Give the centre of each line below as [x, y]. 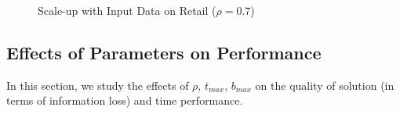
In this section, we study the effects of [98, 85]
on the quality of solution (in [325, 85]
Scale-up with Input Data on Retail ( [127, 10]
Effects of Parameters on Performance [164, 52]
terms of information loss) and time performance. [125, 100]
